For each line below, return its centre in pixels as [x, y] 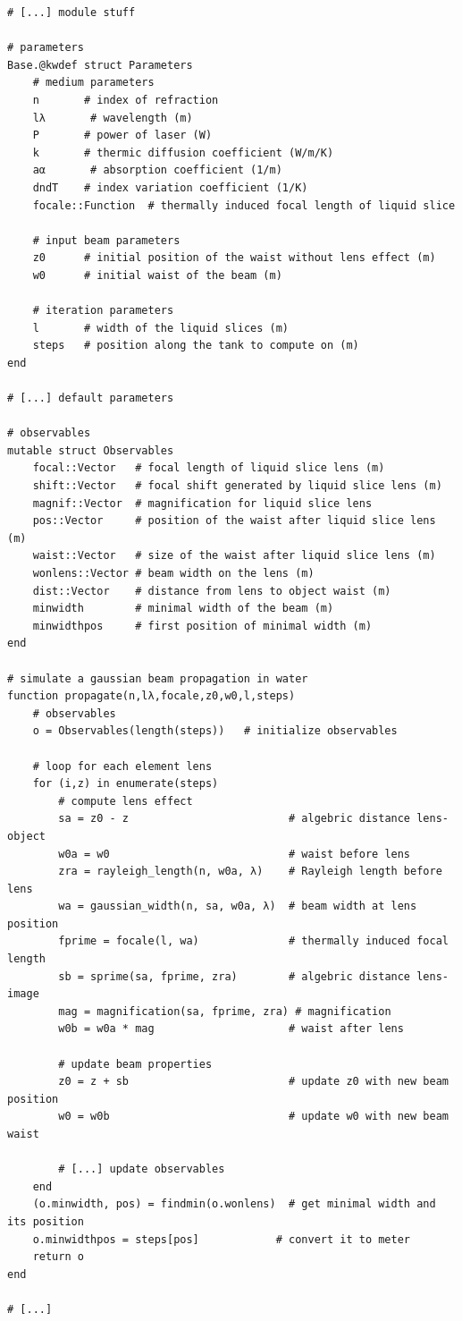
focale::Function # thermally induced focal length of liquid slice [244, 205]
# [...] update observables [142, 1169]
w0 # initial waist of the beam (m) [157, 275]
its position [46, 1221]
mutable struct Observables [91, 450]
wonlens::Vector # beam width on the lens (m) [173, 573]
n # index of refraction [126, 100]
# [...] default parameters [91, 398]
